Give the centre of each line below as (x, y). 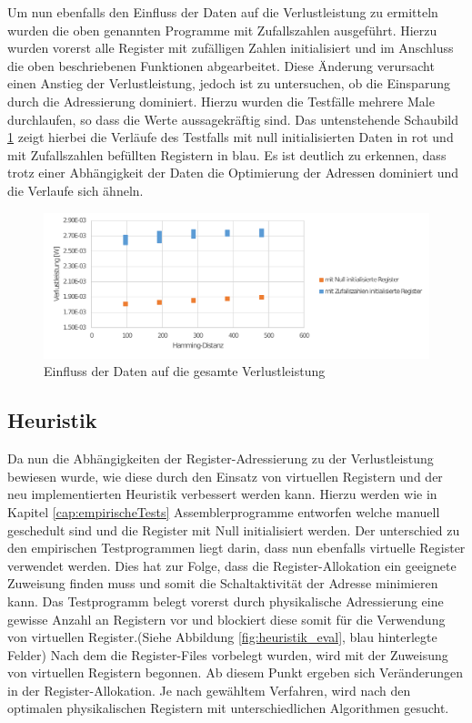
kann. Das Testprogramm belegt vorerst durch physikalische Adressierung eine (226, 601)
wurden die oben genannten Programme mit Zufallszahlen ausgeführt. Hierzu (222, 30)
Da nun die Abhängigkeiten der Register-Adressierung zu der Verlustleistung (221, 458)
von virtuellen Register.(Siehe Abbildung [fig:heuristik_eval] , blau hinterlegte (222, 637)
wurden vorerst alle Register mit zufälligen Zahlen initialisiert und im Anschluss (231, 48)
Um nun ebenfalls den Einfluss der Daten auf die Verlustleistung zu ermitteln (223, 12)
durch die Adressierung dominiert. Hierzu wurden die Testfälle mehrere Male (221, 101)
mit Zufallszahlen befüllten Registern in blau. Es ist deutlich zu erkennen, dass (227, 154)
